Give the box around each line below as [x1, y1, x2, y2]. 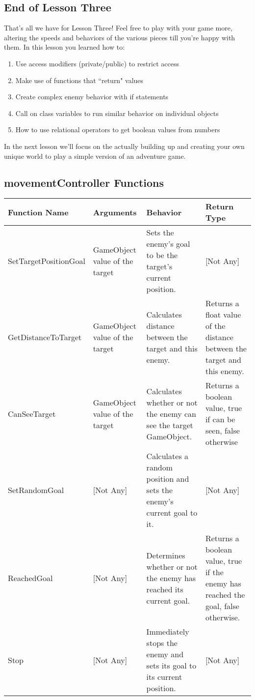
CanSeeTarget [8, 408, 56, 419]
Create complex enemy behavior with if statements [15, 91, 169, 102]
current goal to [146, 507, 198, 519]
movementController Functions [4, 175, 164, 190]
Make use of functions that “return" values [15, 75, 144, 85]
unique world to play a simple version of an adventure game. [4, 150, 186, 161]
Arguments [93, 206, 137, 218]
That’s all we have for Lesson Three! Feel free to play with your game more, [4, 23, 232, 33]
